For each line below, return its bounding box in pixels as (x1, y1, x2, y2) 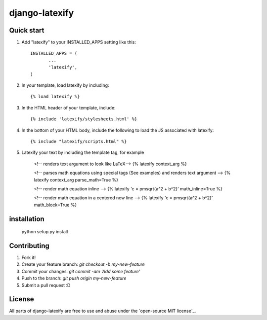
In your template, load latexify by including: (21, 82, 109, 88)
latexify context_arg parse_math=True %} (34, 177, 119, 182)
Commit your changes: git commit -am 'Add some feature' (21, 268, 140, 274)
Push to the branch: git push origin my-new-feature (21, 275, 127, 281)
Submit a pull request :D (21, 282, 71, 288)
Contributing (9, 242, 49, 250)
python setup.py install (21, 229, 68, 235)
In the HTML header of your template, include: (21, 105, 116, 110)
